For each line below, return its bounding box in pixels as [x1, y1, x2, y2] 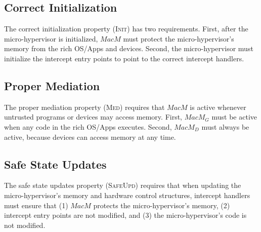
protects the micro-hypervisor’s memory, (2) [93, 200, 230, 210]
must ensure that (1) [4, 200, 68, 210]
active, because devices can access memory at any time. [4, 131, 176, 142]
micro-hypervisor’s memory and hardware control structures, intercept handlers [4, 189, 250, 200]
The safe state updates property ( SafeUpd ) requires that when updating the [4, 180, 241, 190]
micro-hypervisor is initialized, [4, 33, 98, 44]
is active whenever [190, 101, 246, 112]
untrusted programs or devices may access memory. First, [4, 111, 183, 122]
